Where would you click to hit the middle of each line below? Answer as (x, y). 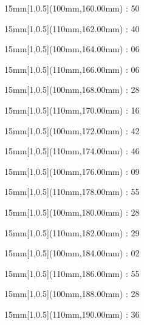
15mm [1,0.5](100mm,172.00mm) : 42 (72, 130)
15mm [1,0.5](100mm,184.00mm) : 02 (72, 253)
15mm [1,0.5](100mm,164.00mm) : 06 (72, 49)
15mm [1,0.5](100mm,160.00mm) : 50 (72, 8)
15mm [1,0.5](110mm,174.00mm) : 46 (72, 151)
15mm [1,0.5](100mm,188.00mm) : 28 (72, 294)
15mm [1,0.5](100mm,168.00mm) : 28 (72, 90)
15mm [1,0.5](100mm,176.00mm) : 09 (72, 171)
